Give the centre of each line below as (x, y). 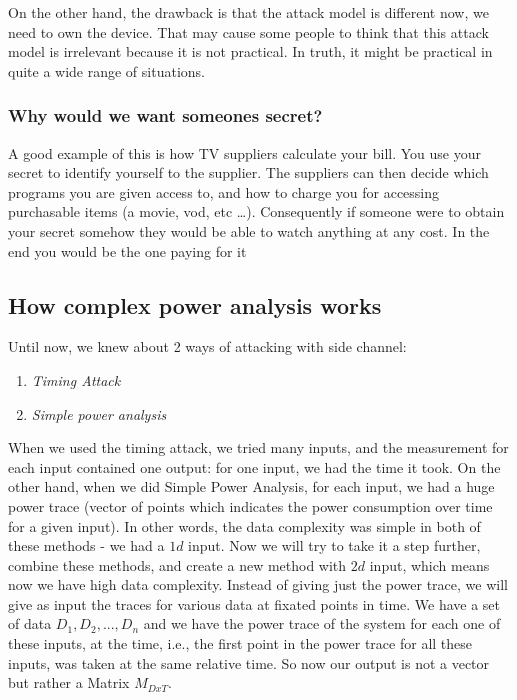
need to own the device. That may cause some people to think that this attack (248, 31)
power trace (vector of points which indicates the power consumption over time (250, 505)
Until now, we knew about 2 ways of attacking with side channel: (207, 346)
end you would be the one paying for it (127, 250)
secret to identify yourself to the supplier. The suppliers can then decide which (248, 172)
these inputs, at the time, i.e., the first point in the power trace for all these (240, 643)
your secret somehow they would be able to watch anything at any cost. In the (249, 230)
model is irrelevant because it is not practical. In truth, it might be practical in (250, 51)
